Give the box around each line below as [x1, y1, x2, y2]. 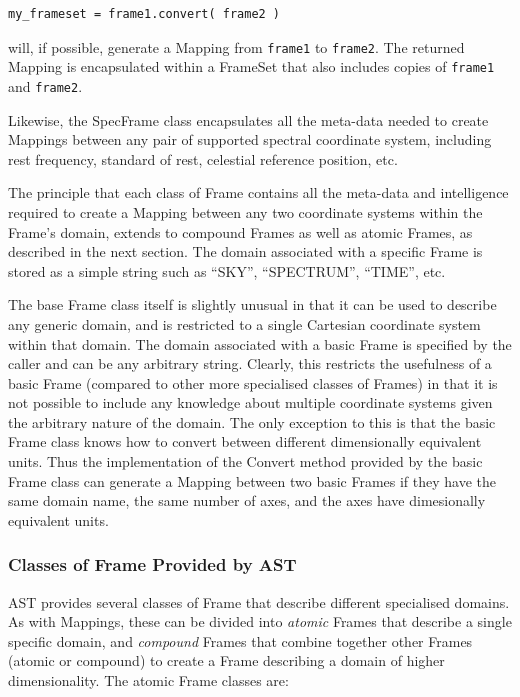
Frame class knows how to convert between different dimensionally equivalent [8, 431, 482, 452]
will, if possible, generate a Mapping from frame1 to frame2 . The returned [8, 36, 465, 57]
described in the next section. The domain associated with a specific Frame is [8, 241, 483, 262]
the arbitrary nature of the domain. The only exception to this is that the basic [8, 411, 496, 432]
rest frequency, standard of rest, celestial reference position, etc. [8, 148, 398, 169]
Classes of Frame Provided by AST [8, 552, 297, 577]
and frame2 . [8, 75, 83, 96]
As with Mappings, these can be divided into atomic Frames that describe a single [8, 611, 512, 632]
